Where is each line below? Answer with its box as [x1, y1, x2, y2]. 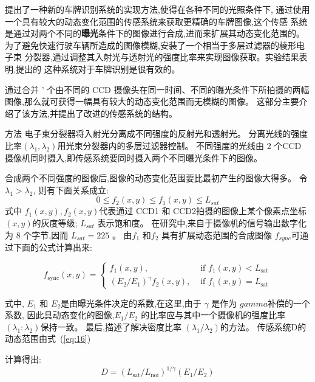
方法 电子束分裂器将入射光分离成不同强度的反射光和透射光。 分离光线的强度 [5, 127, 308, 140]
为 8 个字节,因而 [5, 228, 69, 241]
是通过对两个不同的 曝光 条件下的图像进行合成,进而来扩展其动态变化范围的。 [5, 27, 305, 40]
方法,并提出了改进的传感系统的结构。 [30, 106, 177, 119]
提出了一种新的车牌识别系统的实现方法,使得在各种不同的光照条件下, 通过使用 [5, 3, 310, 15]
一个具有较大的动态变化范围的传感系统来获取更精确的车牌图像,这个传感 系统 [5, 15, 308, 27]
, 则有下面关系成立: [33, 183, 109, 196]
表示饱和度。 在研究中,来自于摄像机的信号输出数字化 [97, 216, 307, 229]
